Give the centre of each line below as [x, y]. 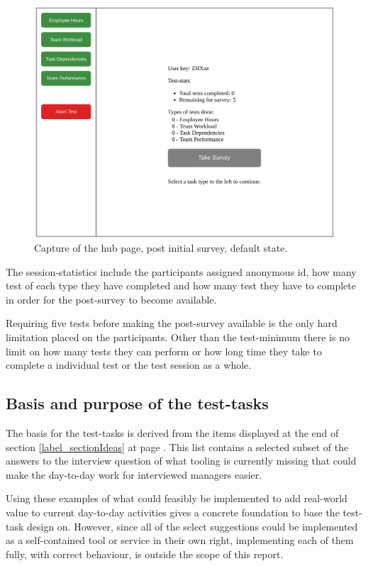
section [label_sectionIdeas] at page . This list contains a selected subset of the [177, 446]
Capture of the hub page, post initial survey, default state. [161, 248]
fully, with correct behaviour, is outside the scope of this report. [145, 554]
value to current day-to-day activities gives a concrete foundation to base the [173, 512]
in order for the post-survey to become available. [111, 299]
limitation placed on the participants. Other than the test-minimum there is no [178, 337]
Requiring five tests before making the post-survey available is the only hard [172, 323]
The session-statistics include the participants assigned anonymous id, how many [181, 271]
